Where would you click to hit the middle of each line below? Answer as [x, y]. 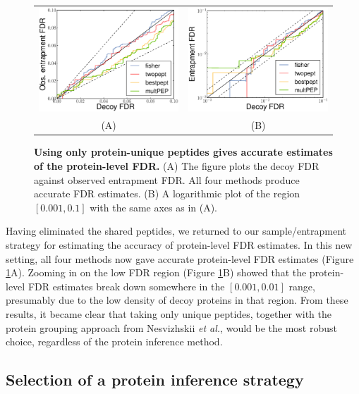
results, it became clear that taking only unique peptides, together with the [169, 313]
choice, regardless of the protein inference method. [114, 341]
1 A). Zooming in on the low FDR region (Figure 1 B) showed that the [156, 272]
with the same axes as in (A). [154, 207]
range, [302, 286]
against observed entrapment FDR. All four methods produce [167, 179]
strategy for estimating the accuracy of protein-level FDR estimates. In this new [179, 244]
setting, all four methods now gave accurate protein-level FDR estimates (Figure [180, 258]
